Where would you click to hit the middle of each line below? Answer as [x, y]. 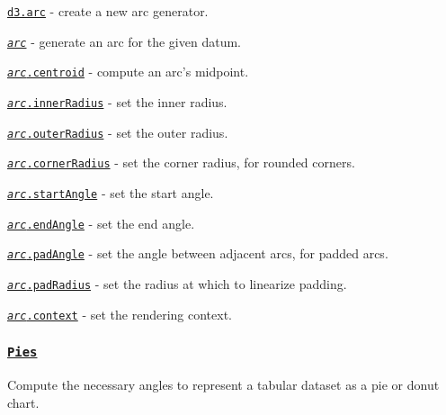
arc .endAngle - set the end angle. [101, 223]
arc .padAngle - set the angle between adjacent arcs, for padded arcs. [198, 253]
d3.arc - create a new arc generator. [108, 11]
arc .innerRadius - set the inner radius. [117, 101]
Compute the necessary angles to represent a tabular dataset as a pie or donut [223, 384]
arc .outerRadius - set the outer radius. [118, 132]
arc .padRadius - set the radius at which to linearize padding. [177, 283]
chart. [23, 402]
